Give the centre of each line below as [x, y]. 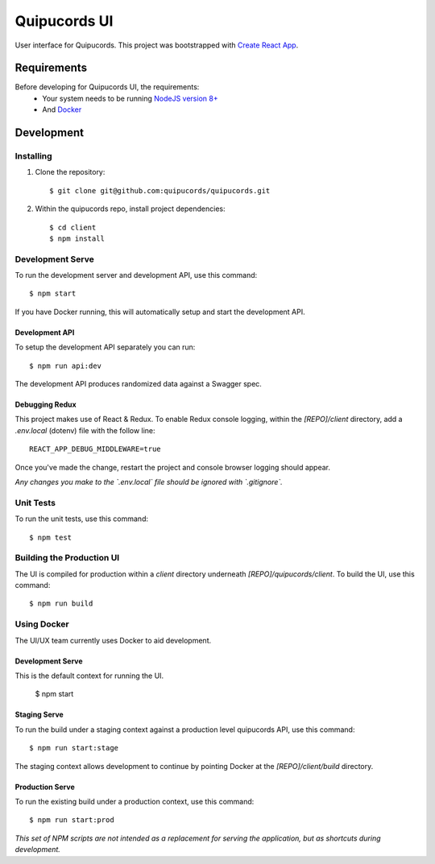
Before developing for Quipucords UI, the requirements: [107, 87]
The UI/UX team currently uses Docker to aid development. [113, 640]
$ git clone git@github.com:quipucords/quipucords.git [160, 190]
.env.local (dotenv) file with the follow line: [85, 430]
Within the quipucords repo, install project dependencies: [130, 209]
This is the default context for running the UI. [89, 676]
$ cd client [73, 227]
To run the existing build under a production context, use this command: [135, 801]
